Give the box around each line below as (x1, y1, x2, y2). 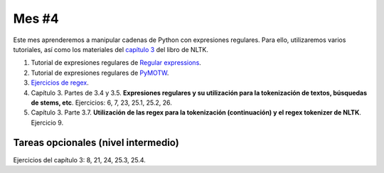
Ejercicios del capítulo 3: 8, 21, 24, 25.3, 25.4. (13, 155, 146, 164)
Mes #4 (13, 11, 60, 26)
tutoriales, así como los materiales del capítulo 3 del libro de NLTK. (13, 45, 209, 53)
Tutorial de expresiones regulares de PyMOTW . (31, 68, 169, 77)
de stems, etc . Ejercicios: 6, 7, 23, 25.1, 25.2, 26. (31, 98, 172, 107)
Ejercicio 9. (31, 118, 64, 127)
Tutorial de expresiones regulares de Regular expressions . (31, 58, 202, 67)
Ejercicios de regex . (31, 78, 89, 87)
